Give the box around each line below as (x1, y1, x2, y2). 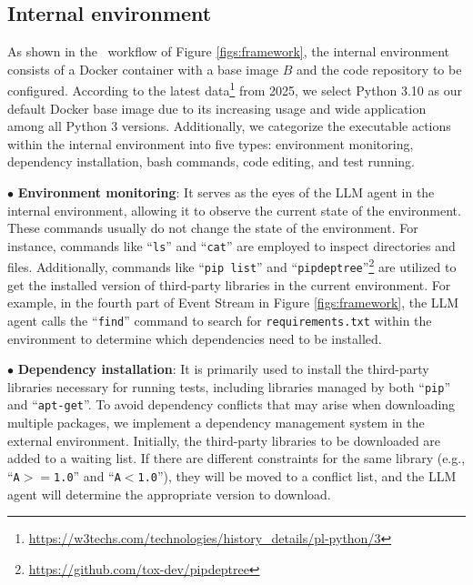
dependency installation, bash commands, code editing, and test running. (7, 152, 416, 171)
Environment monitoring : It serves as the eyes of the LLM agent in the (17, 183, 435, 202)
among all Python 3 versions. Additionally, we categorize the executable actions (7, 116, 451, 136)
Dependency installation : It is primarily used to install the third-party (17, 359, 429, 378)
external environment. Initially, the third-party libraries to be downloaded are (7, 430, 441, 449)
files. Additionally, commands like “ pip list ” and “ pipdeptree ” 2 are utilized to (7, 255, 457, 277)
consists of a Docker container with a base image (7, 59, 279, 78)
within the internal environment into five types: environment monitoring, (7, 134, 414, 153)
